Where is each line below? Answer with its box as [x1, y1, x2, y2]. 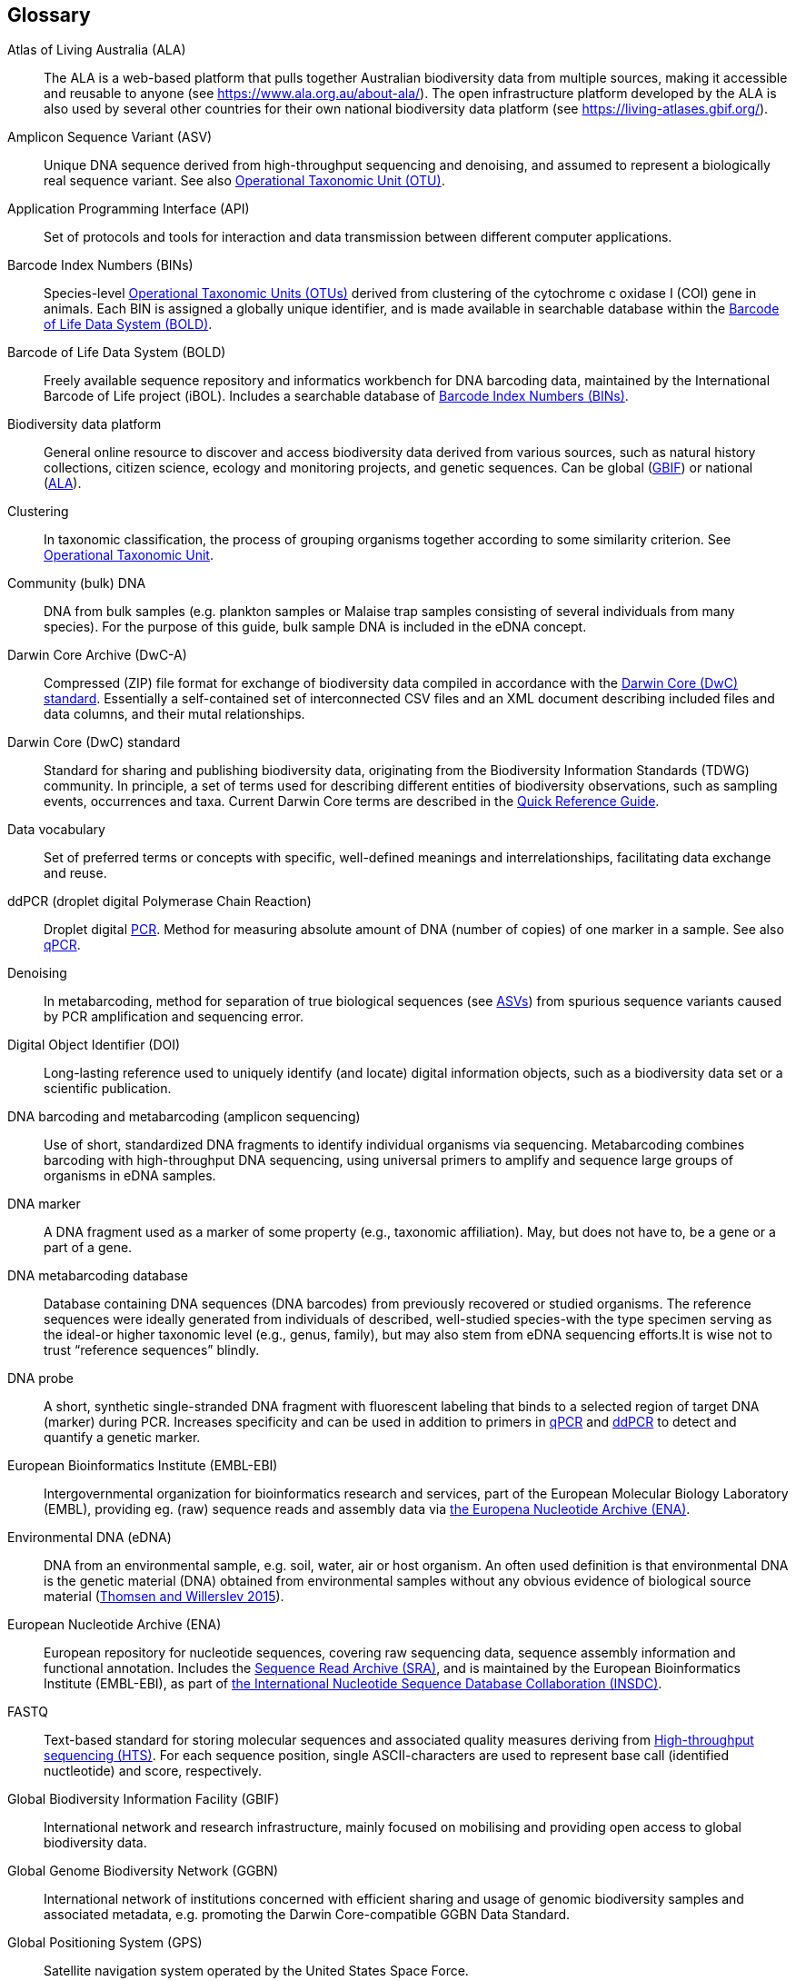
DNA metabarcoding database [7, 1268, 189, 1284]
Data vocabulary [7, 821, 105, 838]
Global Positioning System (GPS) [7, 1935, 203, 1951]
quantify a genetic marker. [44, 1429, 201, 1446]
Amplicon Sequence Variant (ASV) [7, 129, 213, 145]
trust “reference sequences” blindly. [44, 1342, 260, 1359]
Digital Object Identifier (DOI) [7, 1037, 181, 1053]
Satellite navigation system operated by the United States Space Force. [44, 1963, 469, 1979]
